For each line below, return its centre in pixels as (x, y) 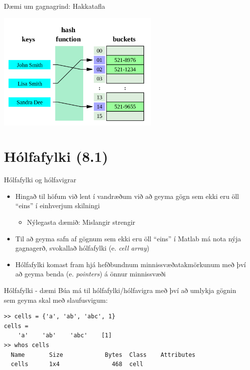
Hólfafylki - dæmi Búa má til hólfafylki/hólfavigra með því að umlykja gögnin (120, 290)
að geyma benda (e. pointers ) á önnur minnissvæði (90, 274)
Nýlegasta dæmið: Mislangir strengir (81, 222)
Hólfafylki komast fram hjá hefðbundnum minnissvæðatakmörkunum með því (131, 264)
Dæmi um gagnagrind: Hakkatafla (54, 6)
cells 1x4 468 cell (77, 364)
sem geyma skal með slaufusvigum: (56, 300)
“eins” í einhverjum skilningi (58, 205)
